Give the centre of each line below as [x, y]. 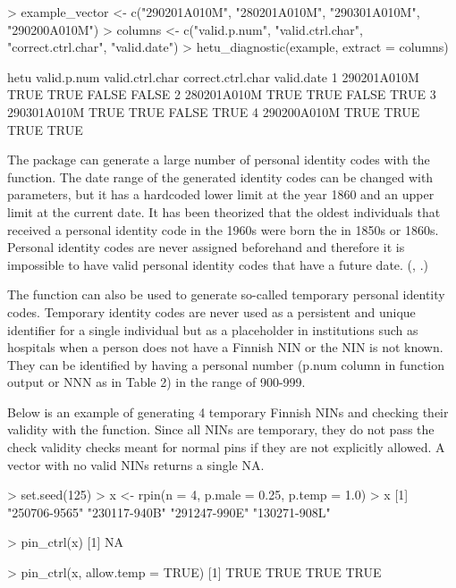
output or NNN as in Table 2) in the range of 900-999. [156, 382]
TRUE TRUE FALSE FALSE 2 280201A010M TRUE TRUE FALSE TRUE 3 [222, 94]
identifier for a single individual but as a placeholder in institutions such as [213, 329]
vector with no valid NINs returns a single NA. [136, 464]
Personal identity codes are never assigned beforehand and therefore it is [206, 247]
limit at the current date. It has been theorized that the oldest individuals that [224, 211]
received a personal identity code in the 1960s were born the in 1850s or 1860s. [223, 229]
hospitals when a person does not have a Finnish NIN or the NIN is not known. [225, 347]
